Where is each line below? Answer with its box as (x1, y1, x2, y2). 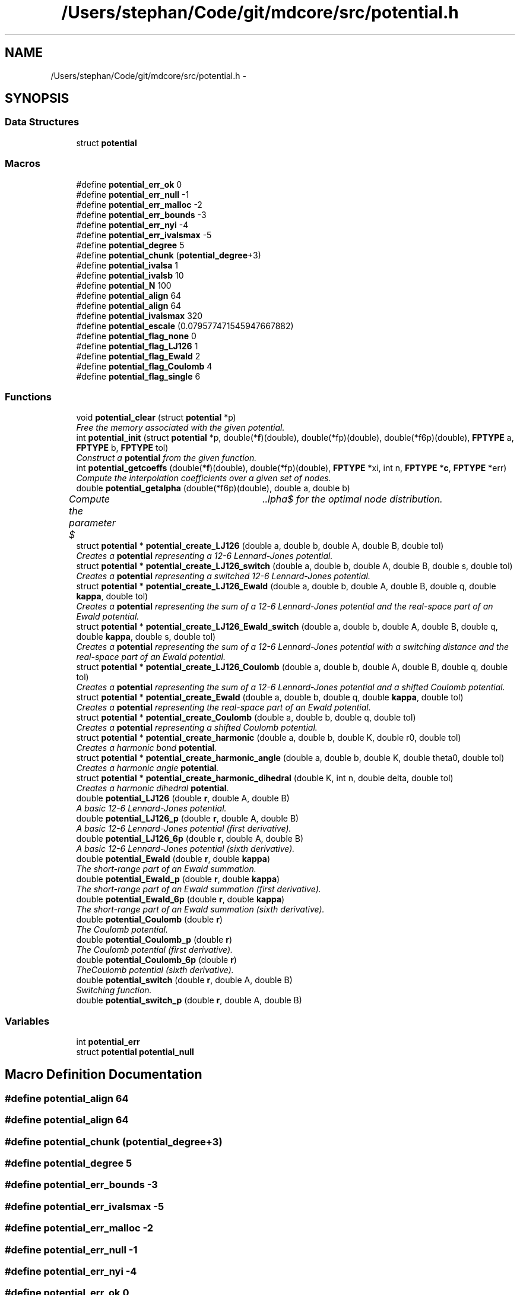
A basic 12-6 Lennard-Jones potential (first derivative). (76, 823, 291, 834)
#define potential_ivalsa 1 (76, 260, 178, 270)
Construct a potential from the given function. (76, 453, 257, 463)
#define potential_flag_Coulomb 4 (76, 361, 213, 371)
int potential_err (76, 1037, 140, 1047)
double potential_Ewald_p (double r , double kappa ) (76, 874, 280, 885)
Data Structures (5, 116, 80, 128)
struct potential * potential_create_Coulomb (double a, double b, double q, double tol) (76, 712, 416, 723)
